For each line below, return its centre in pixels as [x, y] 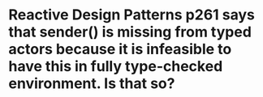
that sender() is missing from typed [130, 32]
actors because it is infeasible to [120, 49]
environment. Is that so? [92, 84]
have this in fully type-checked [116, 67]
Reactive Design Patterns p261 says [132, 15]
